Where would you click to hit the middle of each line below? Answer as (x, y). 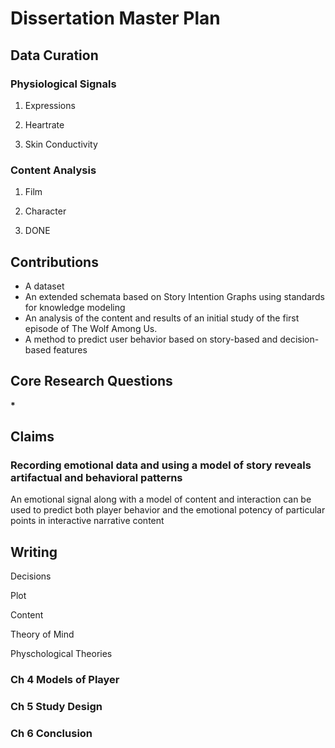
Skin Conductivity (61, 144)
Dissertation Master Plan (115, 18)
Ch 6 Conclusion (51, 734)
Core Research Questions (91, 381)
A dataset (44, 286)
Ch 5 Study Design (56, 707)
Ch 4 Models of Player (65, 680)
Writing (34, 552)
